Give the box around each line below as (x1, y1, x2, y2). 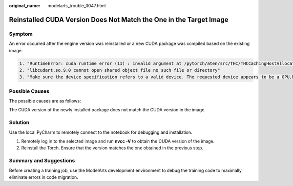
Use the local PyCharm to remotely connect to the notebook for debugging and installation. (9, 129, 192, 135)
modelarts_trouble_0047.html (47, 3, 106, 8)
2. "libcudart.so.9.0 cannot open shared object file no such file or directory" (19, 67, 221, 73)
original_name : (9, 3, 41, 8)
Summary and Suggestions (9, 157, 75, 164)
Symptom (9, 30, 33, 37)
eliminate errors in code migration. (9, 174, 78, 180)
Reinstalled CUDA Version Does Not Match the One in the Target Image (9, 15, 229, 24)
